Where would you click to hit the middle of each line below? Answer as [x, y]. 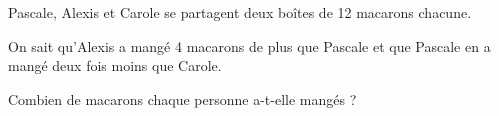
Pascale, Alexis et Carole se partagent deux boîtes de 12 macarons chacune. [240, 12]
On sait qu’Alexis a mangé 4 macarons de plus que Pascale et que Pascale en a [249, 45]
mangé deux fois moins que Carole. [115, 65]
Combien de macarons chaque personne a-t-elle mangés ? [182, 98]
